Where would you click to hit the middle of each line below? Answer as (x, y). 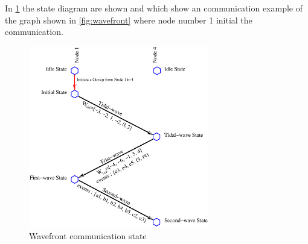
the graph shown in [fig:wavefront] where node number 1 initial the (129, 20)
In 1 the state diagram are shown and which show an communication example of (154, 8)
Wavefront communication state (88, 235)
